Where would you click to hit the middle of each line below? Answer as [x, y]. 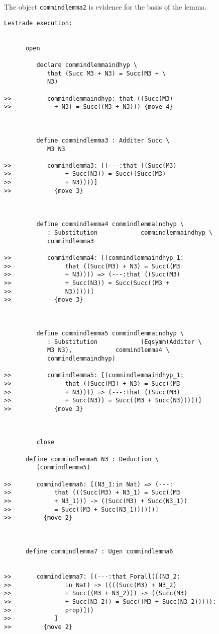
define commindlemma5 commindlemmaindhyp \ [110, 333]
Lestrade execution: [38, 23]
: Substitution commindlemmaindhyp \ [130, 233]
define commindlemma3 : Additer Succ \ [103, 140]
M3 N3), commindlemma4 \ [108, 350]
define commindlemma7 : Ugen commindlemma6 [99, 551]
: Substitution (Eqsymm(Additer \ [124, 342]
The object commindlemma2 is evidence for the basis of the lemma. [105, 7]
